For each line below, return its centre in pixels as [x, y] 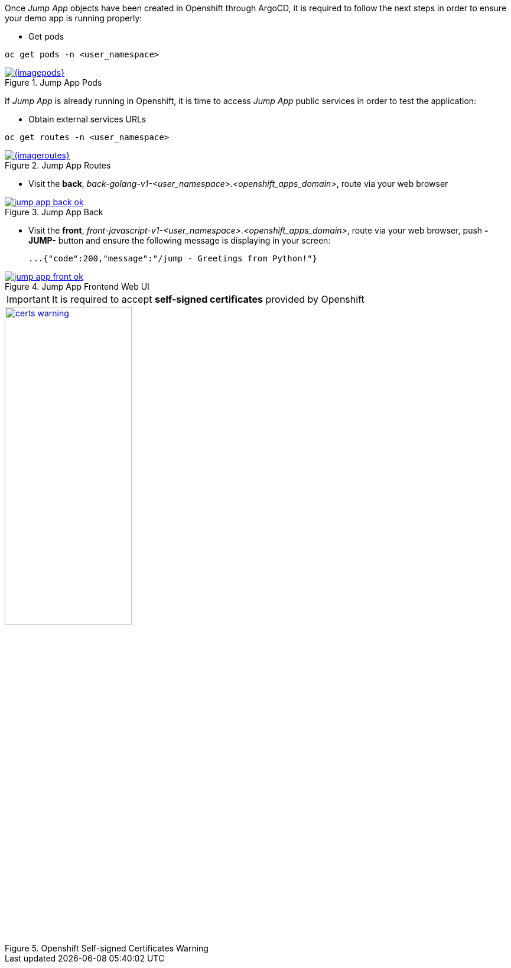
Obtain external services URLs [87, 119]
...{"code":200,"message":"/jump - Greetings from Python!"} [173, 258]
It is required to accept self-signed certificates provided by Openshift [208, 299]
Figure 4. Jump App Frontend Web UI [77, 286]
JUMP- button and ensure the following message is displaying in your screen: [180, 240]
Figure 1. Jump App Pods [53, 82]
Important [28, 299]
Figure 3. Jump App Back [54, 212]
